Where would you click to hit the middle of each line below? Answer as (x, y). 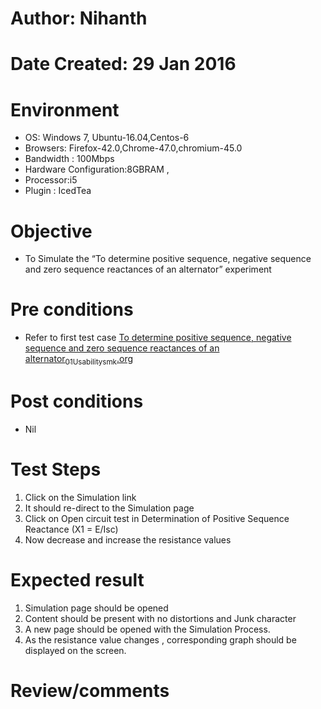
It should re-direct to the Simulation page (109, 508)
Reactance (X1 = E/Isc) (71, 529)
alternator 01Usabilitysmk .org (79, 360)
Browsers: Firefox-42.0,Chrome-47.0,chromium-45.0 (133, 148)
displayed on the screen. (75, 650)
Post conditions (77, 401)
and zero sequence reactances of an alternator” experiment (148, 269)
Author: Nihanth (79, 18)
